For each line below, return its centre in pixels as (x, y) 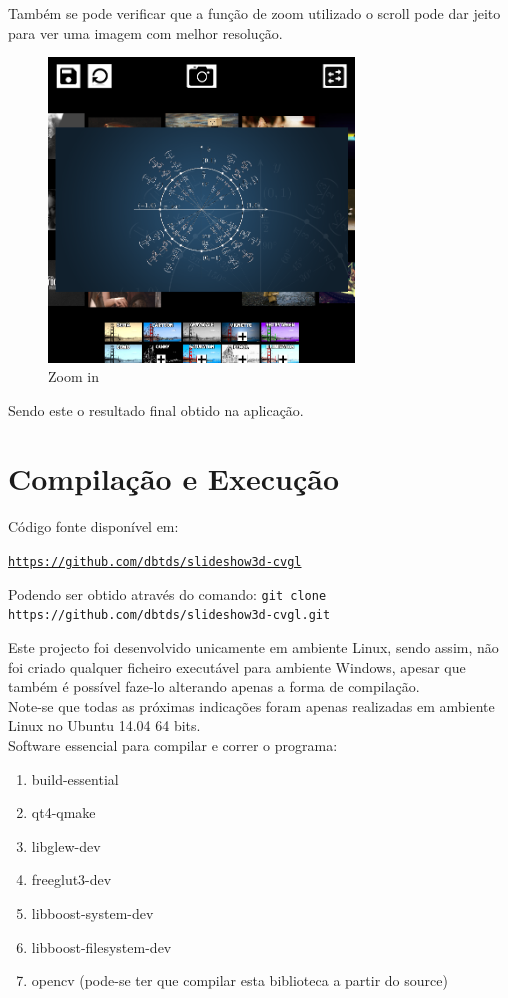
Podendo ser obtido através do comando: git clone (167, 593)
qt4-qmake (63, 812)
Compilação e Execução (174, 478)
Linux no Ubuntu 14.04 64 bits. (104, 725)
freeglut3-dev (71, 879)
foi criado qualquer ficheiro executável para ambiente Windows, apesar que (237, 666)
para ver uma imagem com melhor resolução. (145, 32)
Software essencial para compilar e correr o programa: (173, 744)
